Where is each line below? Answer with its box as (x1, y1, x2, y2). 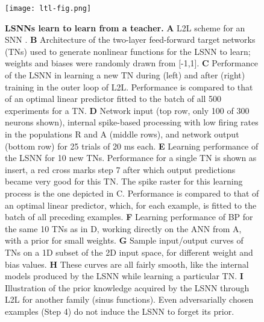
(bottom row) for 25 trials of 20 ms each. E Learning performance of (5, 139, 259, 152)
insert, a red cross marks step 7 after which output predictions (5, 163, 236, 175)
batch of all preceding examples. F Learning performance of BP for (5, 210, 253, 223)
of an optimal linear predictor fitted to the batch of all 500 (5, 92, 222, 105)
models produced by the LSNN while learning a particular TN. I (5, 270, 244, 282)
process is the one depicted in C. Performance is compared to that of (5, 186, 259, 199)
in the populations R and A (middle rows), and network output (5, 128, 239, 140)
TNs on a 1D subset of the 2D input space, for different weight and (5, 245, 253, 258)
